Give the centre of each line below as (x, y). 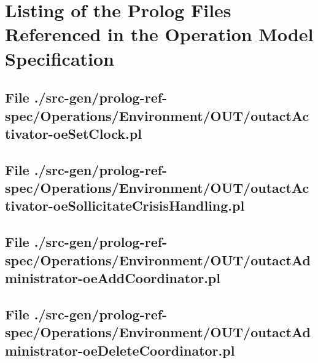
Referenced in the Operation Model (159, 34)
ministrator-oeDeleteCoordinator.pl (120, 350)
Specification (60, 58)
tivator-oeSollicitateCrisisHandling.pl (125, 205)
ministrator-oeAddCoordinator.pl (113, 278)
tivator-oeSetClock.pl (73, 133)
